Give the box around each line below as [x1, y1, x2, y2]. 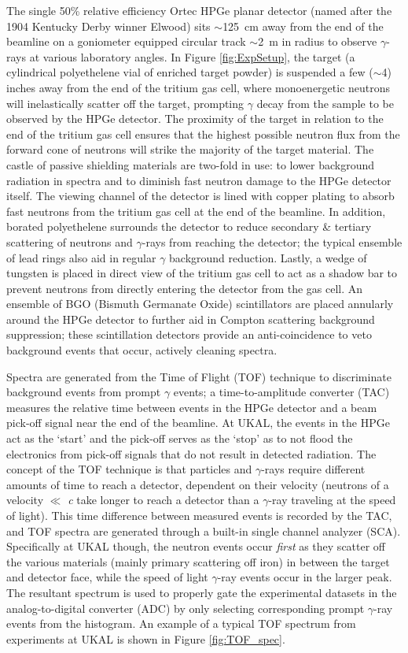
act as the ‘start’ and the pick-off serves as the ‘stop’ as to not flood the [6, 430, 353, 447]
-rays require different [261, 461, 366, 477]
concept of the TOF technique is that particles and [6, 461, 252, 477]
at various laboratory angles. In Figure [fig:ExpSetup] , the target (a [29, 48, 355, 65]
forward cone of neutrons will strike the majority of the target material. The [6, 141, 374, 158]
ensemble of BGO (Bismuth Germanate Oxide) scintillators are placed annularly [6, 295, 394, 312]
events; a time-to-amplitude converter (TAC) [173, 384, 390, 400]
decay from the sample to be [256, 95, 394, 111]
